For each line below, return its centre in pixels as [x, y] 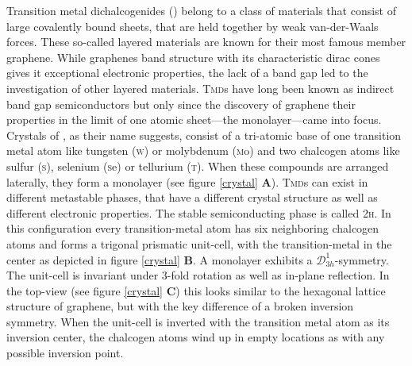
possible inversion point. [65, 353]
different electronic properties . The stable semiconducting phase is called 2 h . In [199, 212]
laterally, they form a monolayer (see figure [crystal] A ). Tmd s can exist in [187, 181]
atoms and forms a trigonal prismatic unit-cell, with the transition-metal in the [199, 243]
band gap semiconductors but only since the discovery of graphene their [181, 104]
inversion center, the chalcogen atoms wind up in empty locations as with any [196, 337]
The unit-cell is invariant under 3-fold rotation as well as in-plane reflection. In [198, 275]
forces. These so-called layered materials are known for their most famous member [206, 42]
